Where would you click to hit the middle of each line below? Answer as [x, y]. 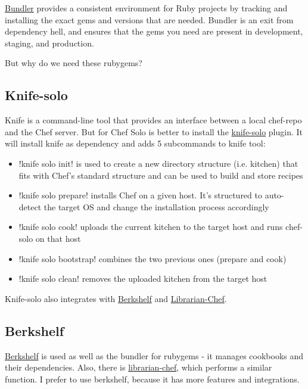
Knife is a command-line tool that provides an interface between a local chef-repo [153, 120]
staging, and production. [49, 43]
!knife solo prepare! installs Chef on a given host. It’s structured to [140, 195]
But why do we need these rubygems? [74, 63]
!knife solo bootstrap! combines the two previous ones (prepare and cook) [153, 258]
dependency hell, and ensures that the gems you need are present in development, [154, 31]
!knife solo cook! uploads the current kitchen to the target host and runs [151, 227]
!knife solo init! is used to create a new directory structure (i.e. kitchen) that [158, 163]
